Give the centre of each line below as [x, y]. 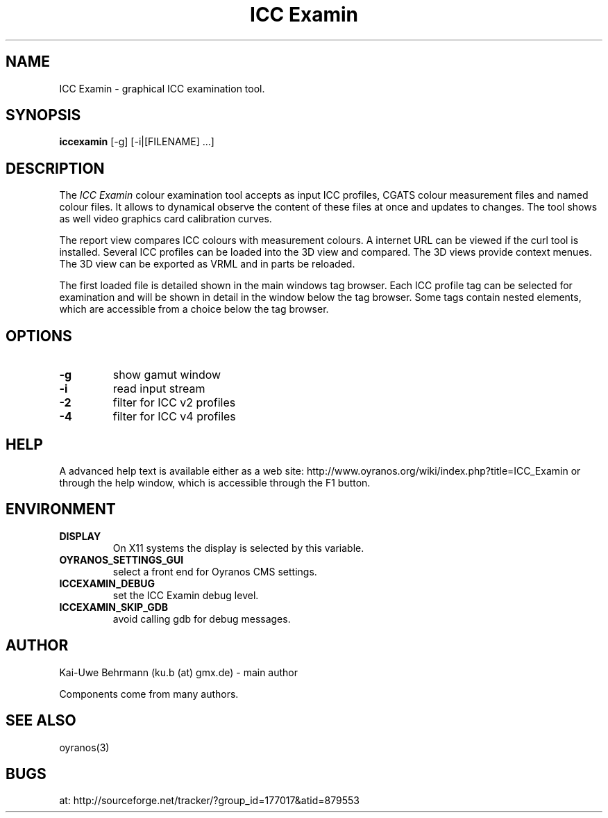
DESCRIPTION [55, 168]
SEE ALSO [41, 721]
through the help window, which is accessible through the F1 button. [215, 482]
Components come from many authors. [149, 694]
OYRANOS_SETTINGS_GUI [121, 559]
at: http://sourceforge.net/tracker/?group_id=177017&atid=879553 [209, 801]
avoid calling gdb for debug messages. [202, 619]
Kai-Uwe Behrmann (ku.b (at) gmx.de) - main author [179, 672]
